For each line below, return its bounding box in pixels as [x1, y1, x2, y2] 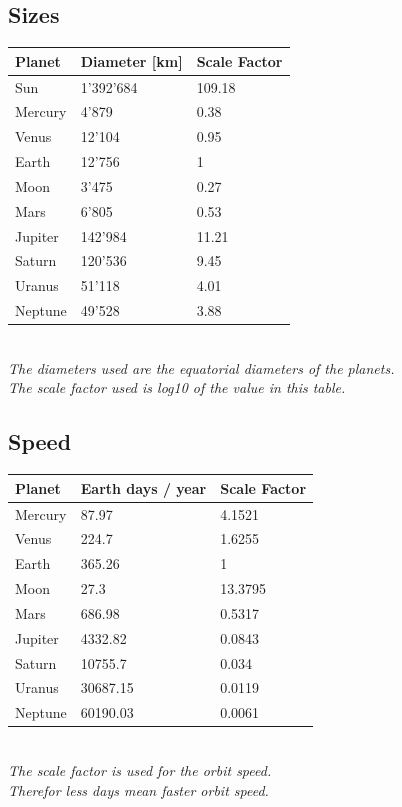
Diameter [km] [80, 50, 183, 71]
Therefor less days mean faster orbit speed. [8, 779, 269, 800]
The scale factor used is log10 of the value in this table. [8, 377, 346, 398]
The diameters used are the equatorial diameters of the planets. [8, 357, 395, 378]
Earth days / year [80, 477, 207, 498]
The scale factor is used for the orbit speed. [8, 760, 272, 780]
